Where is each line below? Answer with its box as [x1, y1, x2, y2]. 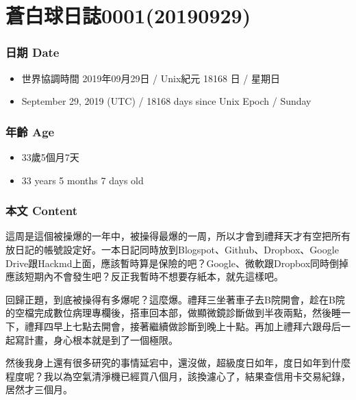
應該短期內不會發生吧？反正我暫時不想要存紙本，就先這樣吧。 [5, 269, 283, 284]
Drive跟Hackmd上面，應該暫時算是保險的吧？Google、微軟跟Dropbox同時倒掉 [5, 255, 349, 270]
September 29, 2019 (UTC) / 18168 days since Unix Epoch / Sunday [21, 94, 311, 108]
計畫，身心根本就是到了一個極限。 [24, 332, 178, 347]
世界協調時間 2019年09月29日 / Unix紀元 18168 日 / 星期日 [21, 71, 280, 85]
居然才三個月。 [5, 382, 73, 397]
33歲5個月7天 [21, 150, 79, 164]
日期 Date [5, 44, 60, 61]
